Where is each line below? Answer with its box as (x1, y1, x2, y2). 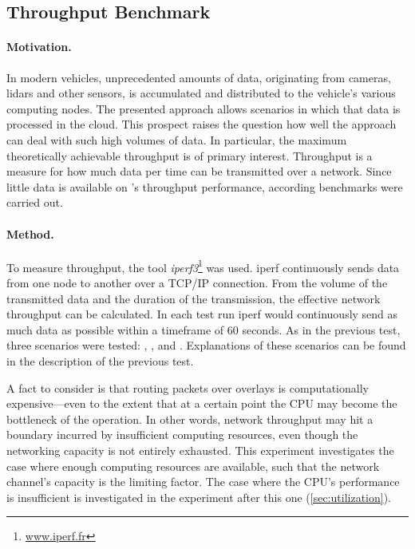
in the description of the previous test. (6, 352, 194, 369)
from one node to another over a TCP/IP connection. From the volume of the (6, 274, 388, 290)
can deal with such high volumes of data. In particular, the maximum (6, 131, 347, 148)
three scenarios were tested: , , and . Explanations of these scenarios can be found (6, 337, 406, 353)
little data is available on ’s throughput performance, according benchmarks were (6, 178, 403, 195)
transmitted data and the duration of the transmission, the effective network (6, 290, 381, 306)
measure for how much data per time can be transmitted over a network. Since (6, 163, 392, 180)
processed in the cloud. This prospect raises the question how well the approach (6, 116, 397, 132)
